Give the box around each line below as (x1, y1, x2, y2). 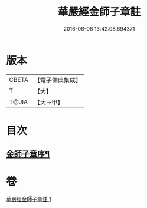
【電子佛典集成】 (34, 76, 81, 84)
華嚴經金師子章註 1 (6, 196, 51, 203)
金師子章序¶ (6, 149, 50, 159)
